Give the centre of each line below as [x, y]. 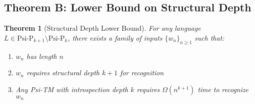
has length [42, 56]
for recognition [142, 73]
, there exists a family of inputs [115, 37]
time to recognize [223, 89]
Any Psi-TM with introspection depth [72, 89]
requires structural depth [63, 73]
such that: [209, 37]
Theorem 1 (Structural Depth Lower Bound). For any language [102, 28]
